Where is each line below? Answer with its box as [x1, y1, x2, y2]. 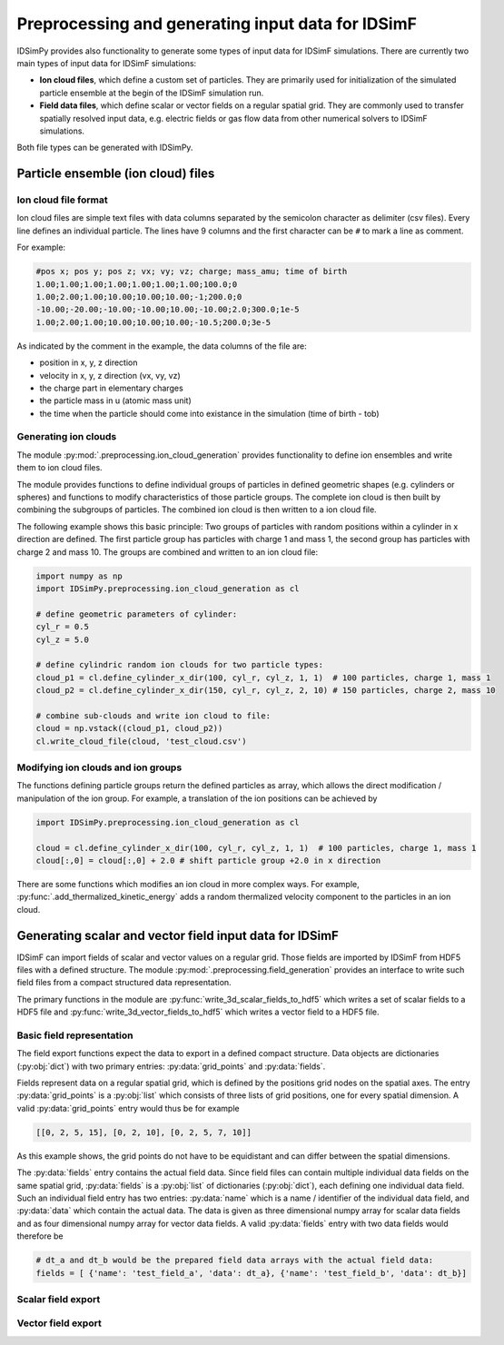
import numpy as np [35, 570, 123, 581]
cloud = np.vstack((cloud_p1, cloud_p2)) [35, 723, 223, 734]
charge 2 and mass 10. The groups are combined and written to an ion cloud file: [16, 546, 318, 558]
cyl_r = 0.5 [35, 622, 90, 632]
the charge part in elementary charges [39, 382, 183, 393]
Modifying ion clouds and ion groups [16, 761, 183, 774]
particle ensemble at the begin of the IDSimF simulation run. [39, 87, 264, 98]
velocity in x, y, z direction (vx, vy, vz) [39, 370, 181, 381]
